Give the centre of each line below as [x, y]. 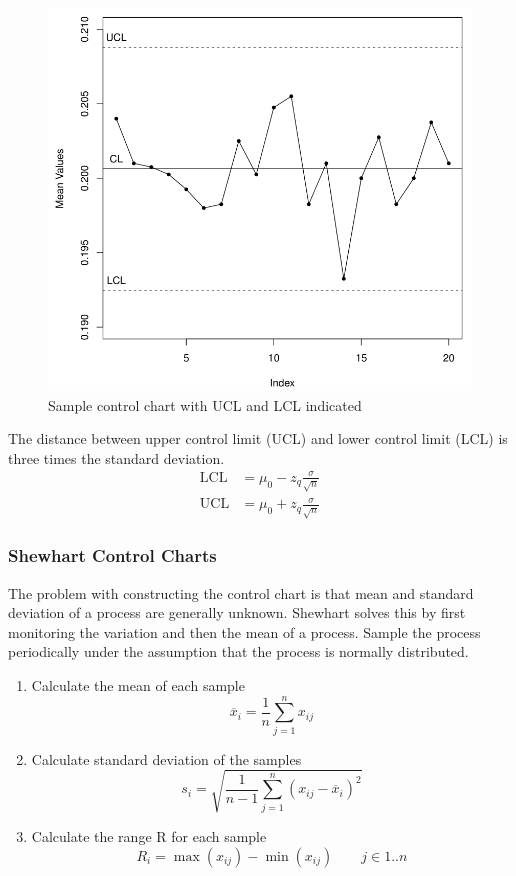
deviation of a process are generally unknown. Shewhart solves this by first [237, 612]
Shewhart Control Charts [112, 555]
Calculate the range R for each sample [149, 835]
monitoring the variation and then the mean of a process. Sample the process [244, 631]
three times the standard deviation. [116, 457]
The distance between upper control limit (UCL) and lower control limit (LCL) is [258, 438]
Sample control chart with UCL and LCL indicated [205, 404]
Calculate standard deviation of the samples [166, 758]
